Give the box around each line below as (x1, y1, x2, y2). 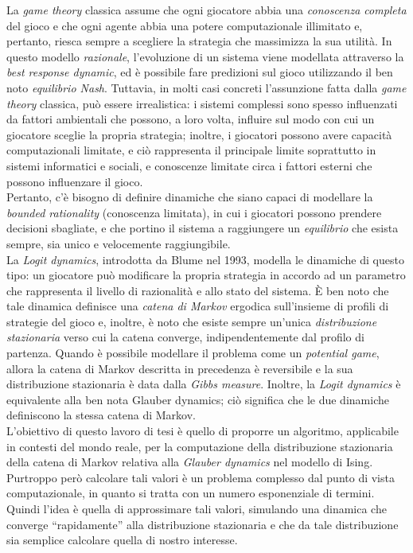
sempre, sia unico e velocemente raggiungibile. (6, 235, 231, 251)
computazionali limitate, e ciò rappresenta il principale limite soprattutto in (6, 142, 376, 158)
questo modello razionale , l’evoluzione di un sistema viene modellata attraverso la (6, 48, 404, 64)
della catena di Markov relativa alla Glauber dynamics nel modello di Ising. (6, 454, 373, 470)
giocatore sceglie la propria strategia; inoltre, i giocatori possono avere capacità (6, 126, 392, 142)
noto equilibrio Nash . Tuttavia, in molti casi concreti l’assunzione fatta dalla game (6, 79, 407, 95)
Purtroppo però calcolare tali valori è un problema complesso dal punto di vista (6, 469, 395, 485)
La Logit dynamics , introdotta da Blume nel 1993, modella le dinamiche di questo (6, 251, 404, 267)
